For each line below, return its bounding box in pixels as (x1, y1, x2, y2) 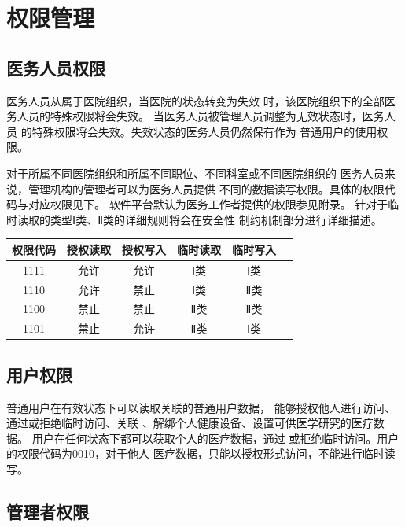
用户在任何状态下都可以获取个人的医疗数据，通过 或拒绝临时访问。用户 (31, 429, 399, 446)
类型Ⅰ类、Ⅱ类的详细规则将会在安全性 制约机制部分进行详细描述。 (50, 211, 382, 227)
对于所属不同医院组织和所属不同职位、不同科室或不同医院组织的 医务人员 (6, 164, 385, 181)
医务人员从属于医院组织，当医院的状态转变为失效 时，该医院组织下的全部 (6, 92, 385, 109)
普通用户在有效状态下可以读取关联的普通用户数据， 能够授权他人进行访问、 (6, 399, 396, 415)
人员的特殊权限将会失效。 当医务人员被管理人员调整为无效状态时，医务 (17, 108, 385, 124)
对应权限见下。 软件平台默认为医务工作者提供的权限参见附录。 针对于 (28, 196, 388, 212)
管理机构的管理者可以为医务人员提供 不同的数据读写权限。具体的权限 (28, 180, 385, 197)
